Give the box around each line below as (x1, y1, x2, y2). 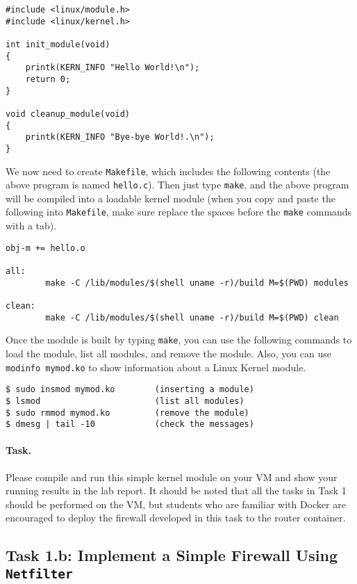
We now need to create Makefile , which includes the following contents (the (6, 163, 331, 178)
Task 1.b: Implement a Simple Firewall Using (6, 544, 338, 566)
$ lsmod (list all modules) (6, 396, 244, 406)
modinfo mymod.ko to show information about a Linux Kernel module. (6, 359, 306, 374)
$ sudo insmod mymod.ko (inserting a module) (6, 384, 254, 395)
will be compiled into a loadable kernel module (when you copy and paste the (6, 190, 335, 205)
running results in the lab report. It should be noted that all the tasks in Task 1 (6, 483, 347, 498)
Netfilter (6, 566, 73, 581)
